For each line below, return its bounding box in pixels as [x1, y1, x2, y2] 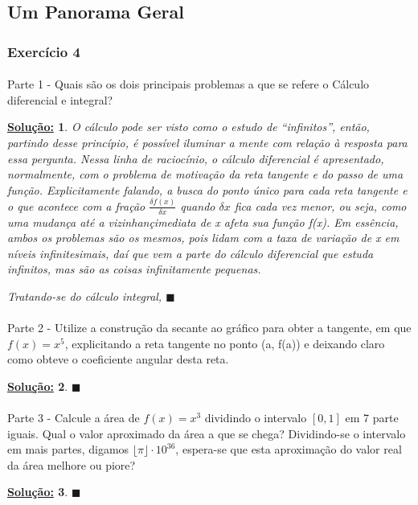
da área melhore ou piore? [7, 456, 136, 473]
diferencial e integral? [7, 91, 113, 108]
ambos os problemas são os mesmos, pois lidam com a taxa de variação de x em [7, 229, 400, 246]
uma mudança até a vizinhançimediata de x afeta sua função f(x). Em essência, [7, 213, 399, 230]
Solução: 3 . [7, 483, 68, 500]
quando [180, 197, 215, 214]
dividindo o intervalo [204, 409, 307, 426]
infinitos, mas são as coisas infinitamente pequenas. [7, 261, 261, 277]
